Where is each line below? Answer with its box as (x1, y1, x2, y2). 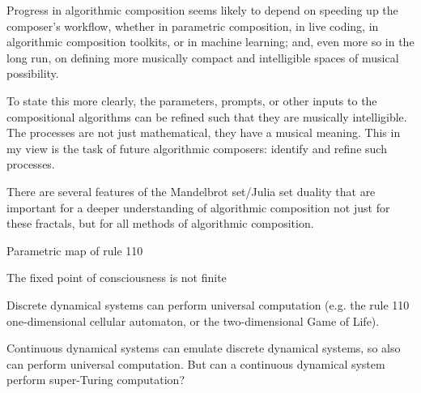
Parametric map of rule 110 (6, 241, 143, 258)
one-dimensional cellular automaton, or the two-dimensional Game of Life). (6, 312, 380, 329)
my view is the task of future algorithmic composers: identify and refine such (6, 139, 387, 156)
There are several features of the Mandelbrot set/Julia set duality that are (6, 182, 376, 199)
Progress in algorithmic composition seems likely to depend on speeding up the (6, 2, 398, 18)
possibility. (6, 65, 59, 82)
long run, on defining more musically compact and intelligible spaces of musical (6, 49, 399, 66)
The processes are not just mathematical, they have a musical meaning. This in (6, 124, 401, 141)
